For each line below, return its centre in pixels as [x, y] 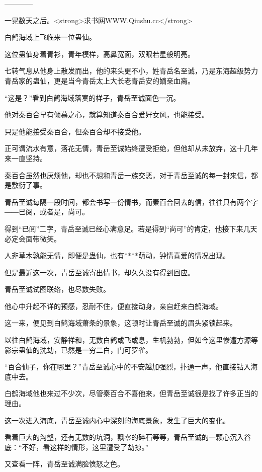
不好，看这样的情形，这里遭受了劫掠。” [85, 447]
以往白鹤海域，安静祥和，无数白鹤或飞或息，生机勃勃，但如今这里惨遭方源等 [131, 340]
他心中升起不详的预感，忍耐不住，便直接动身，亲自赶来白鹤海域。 [114, 306]
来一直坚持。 [26, 158]
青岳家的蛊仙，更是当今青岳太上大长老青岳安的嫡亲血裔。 [100, 80]
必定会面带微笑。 [33, 238]
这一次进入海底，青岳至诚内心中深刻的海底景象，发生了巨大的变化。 [117, 420]
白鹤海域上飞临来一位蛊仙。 [50, 37]
